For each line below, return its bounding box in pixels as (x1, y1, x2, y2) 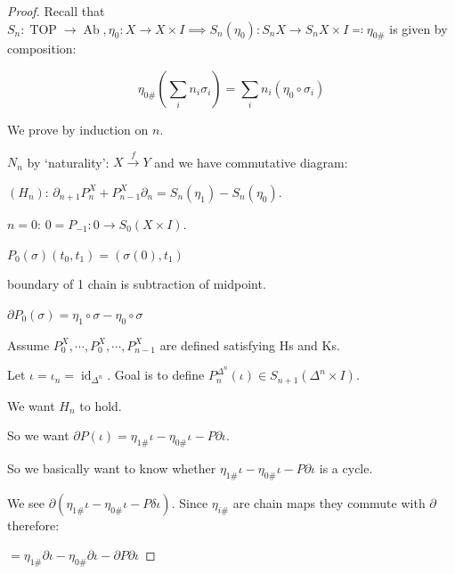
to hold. (79, 396, 122, 414)
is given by (389, 19, 448, 37)
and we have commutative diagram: (154, 152, 348, 171)
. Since (171, 493, 208, 512)
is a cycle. (319, 459, 373, 478)
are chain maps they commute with (232, 493, 426, 512)
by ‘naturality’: (27, 152, 110, 171)
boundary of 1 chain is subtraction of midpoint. (7, 275, 266, 293)
